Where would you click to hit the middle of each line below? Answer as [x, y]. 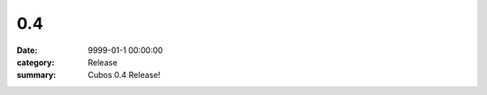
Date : [27, 50]
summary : [37, 75]
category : [36, 62]
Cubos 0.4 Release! [124, 75]
